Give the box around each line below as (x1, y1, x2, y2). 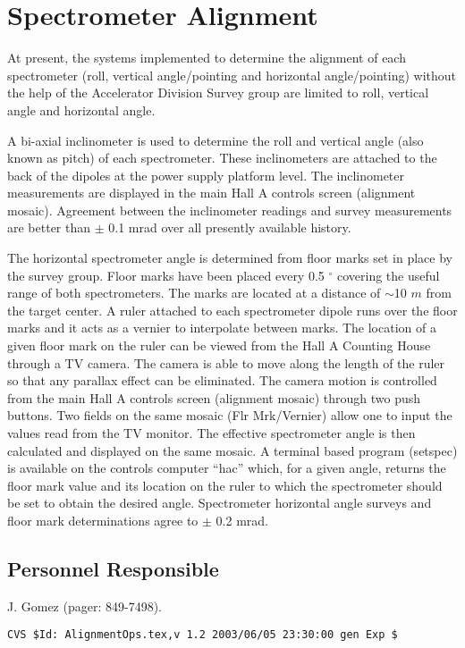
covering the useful (336, 265, 440, 284)
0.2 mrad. (216, 510, 268, 529)
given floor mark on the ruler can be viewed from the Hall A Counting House (7, 336, 431, 355)
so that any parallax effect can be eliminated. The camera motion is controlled (7, 371, 437, 390)
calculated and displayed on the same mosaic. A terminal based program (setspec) (7, 441, 458, 459)
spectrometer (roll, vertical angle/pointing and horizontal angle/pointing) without (7, 65, 457, 84)
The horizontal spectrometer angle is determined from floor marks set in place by (7, 248, 452, 267)
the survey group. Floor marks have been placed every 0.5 (7, 265, 325, 284)
